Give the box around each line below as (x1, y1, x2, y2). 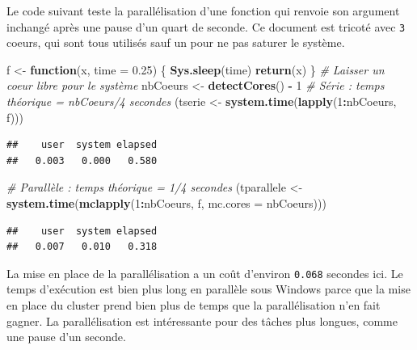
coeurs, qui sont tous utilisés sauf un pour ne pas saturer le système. (6, 34, 345, 51)
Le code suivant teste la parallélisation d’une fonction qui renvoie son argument (6, 2, 400, 19)
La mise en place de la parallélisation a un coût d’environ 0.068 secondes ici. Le (6, 264, 403, 281)
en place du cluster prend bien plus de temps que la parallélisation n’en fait (6, 297, 381, 314)
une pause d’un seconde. (6, 328, 126, 345)
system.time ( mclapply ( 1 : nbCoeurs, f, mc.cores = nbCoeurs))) (6, 195, 326, 211)
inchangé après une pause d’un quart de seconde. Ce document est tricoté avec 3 (6, 18, 406, 35)
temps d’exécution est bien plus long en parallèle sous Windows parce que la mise (6, 280, 411, 297)
